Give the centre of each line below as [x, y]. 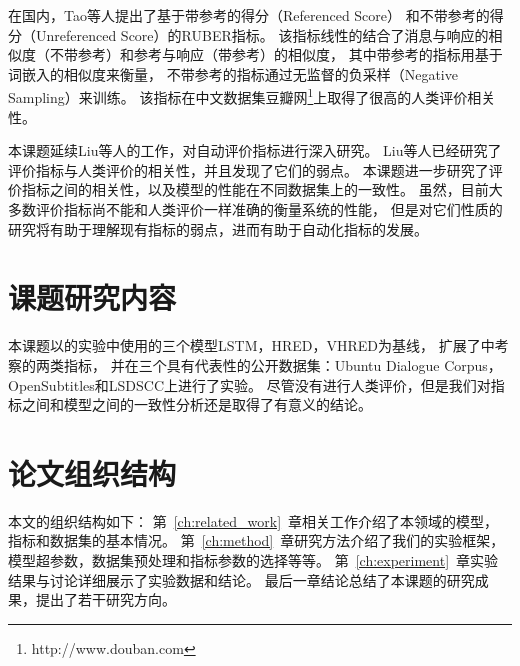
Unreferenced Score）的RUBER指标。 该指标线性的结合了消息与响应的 [262, 34]
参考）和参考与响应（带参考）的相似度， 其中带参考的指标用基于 [290, 54]
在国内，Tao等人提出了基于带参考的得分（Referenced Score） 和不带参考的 [249, 15]
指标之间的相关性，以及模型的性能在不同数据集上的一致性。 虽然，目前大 [262, 189]
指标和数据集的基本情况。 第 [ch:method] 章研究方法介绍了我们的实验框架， [256, 540]
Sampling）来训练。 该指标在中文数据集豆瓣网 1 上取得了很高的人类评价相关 [252, 96]
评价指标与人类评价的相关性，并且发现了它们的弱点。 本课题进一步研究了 [248, 169]
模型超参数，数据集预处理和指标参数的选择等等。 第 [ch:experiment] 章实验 [253, 560]
